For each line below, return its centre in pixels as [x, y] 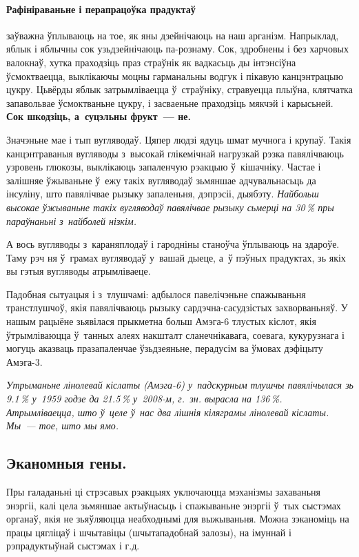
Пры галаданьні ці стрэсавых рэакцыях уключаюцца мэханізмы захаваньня [163, 492]
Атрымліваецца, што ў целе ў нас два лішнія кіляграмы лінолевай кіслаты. [168, 412]
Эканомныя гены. [66, 463]
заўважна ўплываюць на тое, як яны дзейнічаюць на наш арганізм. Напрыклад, [173, 35]
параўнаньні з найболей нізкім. [72, 221]
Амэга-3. [24, 361]
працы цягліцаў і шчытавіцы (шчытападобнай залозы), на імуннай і [149, 532]
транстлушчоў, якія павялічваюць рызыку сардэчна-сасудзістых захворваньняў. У [177, 307]
